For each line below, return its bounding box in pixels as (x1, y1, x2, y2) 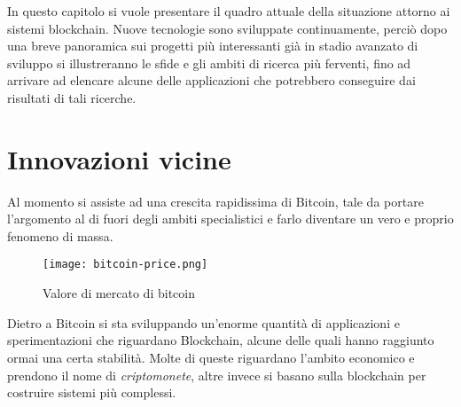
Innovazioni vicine (7, 140, 231, 176)
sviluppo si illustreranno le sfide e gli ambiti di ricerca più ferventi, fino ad (7, 53, 411, 72)
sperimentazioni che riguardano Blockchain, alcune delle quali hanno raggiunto (7, 331, 434, 349)
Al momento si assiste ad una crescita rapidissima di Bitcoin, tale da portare (7, 192, 424, 210)
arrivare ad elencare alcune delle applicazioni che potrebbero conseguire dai (7, 71, 416, 90)
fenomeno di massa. (7, 226, 113, 245)
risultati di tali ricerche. (7, 88, 137, 106)
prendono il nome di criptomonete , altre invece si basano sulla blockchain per (7, 365, 426, 384)
